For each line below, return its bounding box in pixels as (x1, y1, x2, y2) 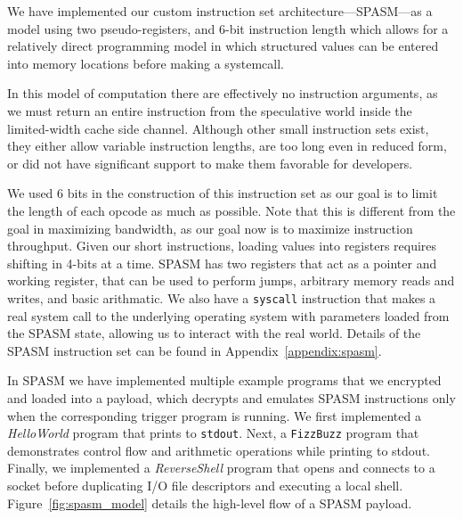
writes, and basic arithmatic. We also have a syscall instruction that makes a (7, 288, 436, 307)
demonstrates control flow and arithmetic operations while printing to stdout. (7, 441, 430, 459)
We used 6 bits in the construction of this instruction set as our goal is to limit (7, 184, 438, 202)
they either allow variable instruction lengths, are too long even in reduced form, (7, 136, 447, 155)
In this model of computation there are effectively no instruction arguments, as (7, 84, 438, 103)
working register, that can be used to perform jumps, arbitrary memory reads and (7, 271, 455, 290)
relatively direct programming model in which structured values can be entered (7, 37, 439, 55)
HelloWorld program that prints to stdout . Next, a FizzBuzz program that (7, 424, 419, 442)
